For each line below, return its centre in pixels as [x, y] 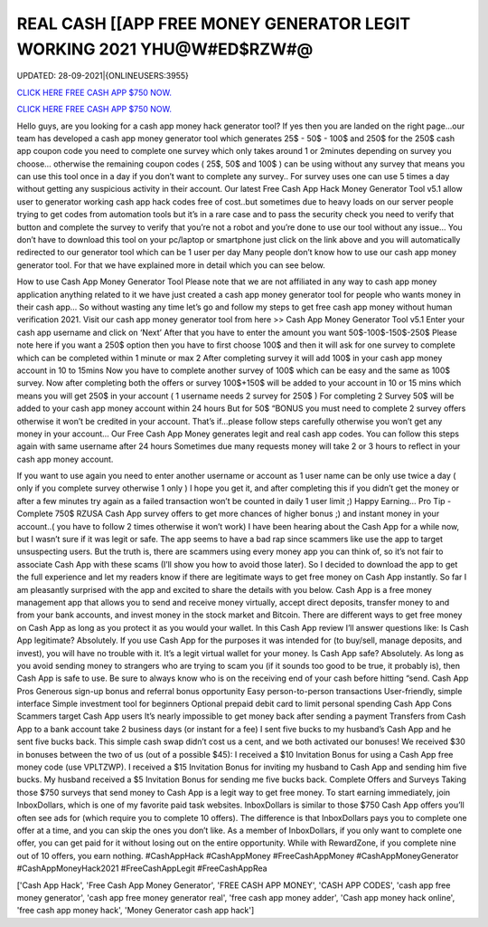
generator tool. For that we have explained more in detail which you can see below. [171, 265]
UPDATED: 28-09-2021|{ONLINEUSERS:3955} [103, 76]
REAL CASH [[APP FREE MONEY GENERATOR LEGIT [214, 24]
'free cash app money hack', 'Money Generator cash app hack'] [136, 911]
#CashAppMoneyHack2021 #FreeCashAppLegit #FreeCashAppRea [142, 868]
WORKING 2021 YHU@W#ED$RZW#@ [165, 49]
